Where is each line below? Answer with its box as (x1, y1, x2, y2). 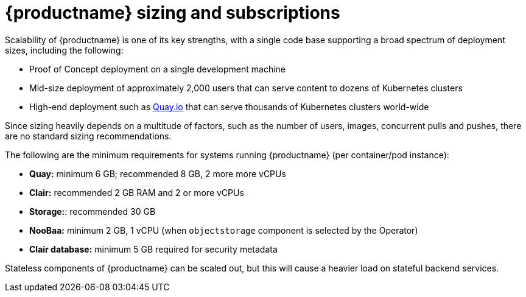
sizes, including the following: (5, 44, 124, 55)
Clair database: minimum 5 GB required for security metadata (29, 243, 278, 254)
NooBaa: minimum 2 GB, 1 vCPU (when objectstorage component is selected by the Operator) (29, 225, 418, 236)
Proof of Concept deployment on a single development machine (29, 63, 286, 74)
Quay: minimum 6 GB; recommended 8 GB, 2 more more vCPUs (29, 168, 286, 179)
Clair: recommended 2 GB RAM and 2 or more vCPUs (29, 187, 244, 198)
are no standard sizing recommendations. (5, 130, 172, 141)
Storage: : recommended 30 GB (29, 206, 156, 217)
